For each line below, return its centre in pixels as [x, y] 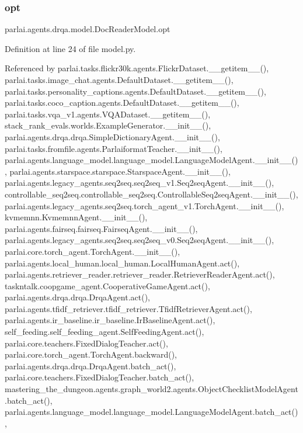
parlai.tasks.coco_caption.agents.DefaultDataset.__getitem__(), [122, 103]
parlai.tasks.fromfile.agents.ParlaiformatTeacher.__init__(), [114, 148]
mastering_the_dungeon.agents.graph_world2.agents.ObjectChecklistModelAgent [151, 389]
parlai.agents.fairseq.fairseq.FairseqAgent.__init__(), [101, 228]
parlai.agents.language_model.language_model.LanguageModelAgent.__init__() [151, 160]
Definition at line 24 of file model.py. [70, 48]
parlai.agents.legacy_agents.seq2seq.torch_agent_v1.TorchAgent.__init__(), [144, 205]
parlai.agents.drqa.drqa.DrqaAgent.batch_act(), [90, 366]
